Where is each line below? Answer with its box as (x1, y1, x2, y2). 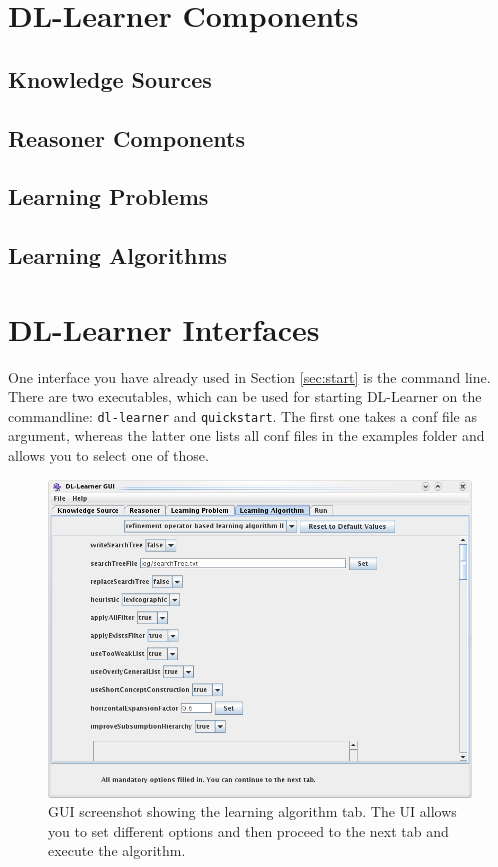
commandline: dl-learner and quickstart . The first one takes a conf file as (8, 405, 477, 426)
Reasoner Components (8, 122, 245, 153)
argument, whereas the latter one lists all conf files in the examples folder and (8, 425, 485, 446)
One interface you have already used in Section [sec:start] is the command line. (8, 366, 491, 387)
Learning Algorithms (8, 240, 228, 271)
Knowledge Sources (8, 63, 212, 94)
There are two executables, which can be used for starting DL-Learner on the (8, 386, 482, 407)
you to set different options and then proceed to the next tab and (48, 820, 449, 841)
